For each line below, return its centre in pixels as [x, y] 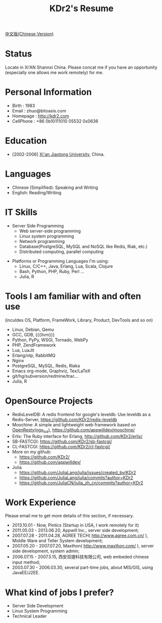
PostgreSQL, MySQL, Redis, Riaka [46, 366]
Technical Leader [29, 616]
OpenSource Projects [49, 401]
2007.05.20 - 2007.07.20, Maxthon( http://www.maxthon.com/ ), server [83, 546]
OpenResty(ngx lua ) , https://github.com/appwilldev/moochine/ [73, 430]
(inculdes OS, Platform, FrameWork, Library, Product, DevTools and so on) [79, 320]
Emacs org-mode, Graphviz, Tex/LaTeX [51, 371]
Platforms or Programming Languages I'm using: [60, 261]
